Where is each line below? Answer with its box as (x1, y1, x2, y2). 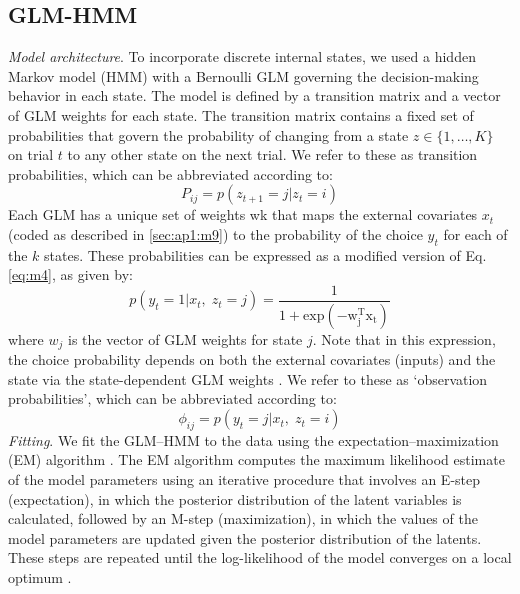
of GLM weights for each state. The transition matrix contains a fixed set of (8, 104, 474, 125)
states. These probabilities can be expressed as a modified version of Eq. (44, 244, 487, 265)
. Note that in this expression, (312, 328, 496, 349)
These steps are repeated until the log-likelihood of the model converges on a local (8, 547, 512, 568)
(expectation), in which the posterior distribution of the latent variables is (8, 488, 462, 509)
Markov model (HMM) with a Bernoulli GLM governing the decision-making (8, 65, 479, 86)
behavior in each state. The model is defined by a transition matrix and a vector (8, 85, 501, 106)
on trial (8, 144, 54, 165)
